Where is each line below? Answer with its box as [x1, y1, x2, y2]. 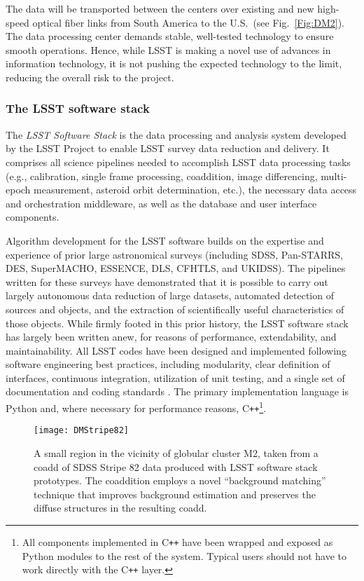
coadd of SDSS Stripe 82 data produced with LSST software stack [34, 459, 318, 474]
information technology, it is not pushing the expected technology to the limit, [6, 56, 342, 71]
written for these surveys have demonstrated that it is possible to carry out [6, 274, 328, 289]
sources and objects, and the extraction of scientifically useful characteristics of [6, 301, 344, 316]
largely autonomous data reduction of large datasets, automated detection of [6, 288, 334, 303]
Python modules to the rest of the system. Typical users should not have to [22, 548, 346, 563]
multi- [321, 168, 347, 183]
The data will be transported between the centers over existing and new [6, 1, 314, 15]
